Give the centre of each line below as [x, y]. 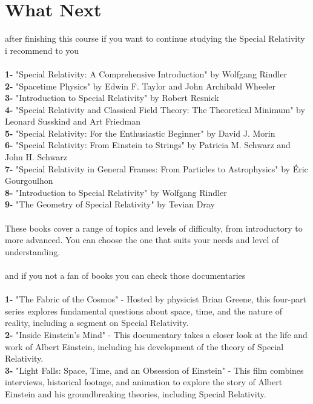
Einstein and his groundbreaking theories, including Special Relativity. [136, 393]
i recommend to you [42, 50]
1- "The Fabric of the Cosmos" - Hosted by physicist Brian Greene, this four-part [156, 299]
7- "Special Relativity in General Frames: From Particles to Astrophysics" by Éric [156, 168]
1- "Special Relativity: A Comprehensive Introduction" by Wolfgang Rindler [146, 73]
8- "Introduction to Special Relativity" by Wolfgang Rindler [116, 192]
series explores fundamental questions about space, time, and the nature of [143, 311]
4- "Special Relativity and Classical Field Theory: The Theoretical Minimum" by [155, 109]
